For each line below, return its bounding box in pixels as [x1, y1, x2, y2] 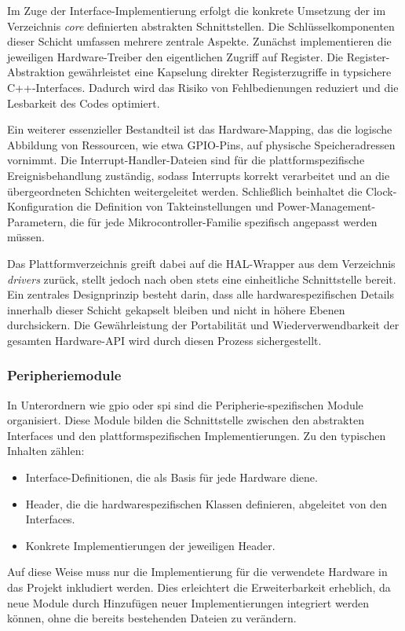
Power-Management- [277, 198, 376, 215]
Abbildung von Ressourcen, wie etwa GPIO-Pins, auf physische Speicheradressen [7, 136, 396, 152]
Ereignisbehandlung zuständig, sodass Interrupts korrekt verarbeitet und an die [7, 167, 390, 183]
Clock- [366, 182, 397, 199]
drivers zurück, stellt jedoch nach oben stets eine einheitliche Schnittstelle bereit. [7, 270, 396, 287]
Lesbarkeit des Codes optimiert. [7, 94, 160, 111]
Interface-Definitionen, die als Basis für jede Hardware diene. [25, 469, 318, 486]
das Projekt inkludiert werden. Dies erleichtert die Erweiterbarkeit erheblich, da [7, 579, 391, 596]
